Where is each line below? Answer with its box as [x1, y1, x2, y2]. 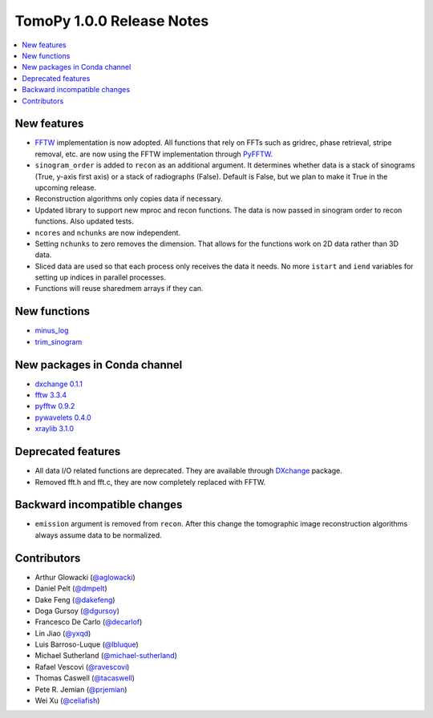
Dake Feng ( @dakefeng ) [34, 595, 115, 604]
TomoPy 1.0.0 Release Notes [14, 12, 209, 30]
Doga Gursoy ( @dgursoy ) [34, 606, 120, 615]
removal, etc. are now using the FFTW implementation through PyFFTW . [34, 149, 273, 159]
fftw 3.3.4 [34, 390, 67, 400]
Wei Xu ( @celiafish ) [34, 696, 100, 705]
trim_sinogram [34, 337, 83, 346]
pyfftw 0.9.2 [34, 401, 75, 411]
